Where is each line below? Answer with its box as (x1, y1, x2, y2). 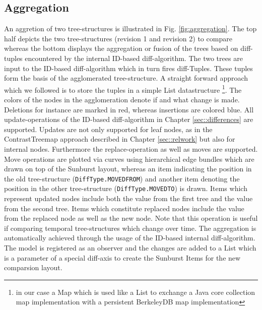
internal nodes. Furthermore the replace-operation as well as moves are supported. (4, 143, 258, 154)
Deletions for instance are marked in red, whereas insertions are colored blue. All (4, 104, 254, 114)
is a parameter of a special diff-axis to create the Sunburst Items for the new (4, 252, 241, 263)
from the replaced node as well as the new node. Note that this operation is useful (4, 213, 258, 223)
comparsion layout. (4, 262, 62, 273)
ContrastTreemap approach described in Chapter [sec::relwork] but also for (4, 134, 235, 144)
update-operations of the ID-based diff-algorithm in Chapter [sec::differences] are (4, 114, 253, 125)
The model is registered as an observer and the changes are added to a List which (4, 242, 256, 253)
